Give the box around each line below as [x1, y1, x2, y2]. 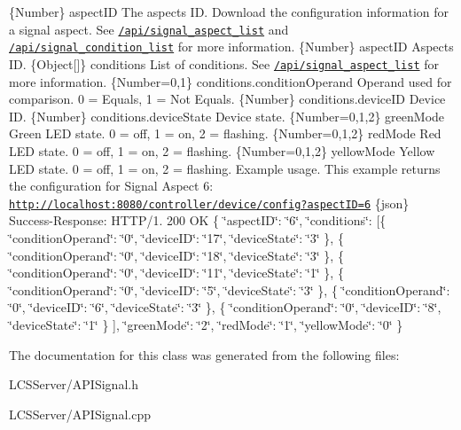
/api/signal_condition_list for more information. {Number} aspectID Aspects [9, 37, 454, 56]
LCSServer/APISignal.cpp [9, 404, 151, 423]
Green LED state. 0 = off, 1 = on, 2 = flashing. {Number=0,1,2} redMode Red [9, 124, 441, 143]
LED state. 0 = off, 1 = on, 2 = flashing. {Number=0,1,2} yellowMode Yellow [9, 141, 435, 160]
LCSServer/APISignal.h [9, 375, 138, 394]
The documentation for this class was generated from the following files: [9, 345, 400, 364]
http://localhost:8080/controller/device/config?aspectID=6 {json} [9, 193, 410, 212]
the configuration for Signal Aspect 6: [9, 176, 214, 195]
